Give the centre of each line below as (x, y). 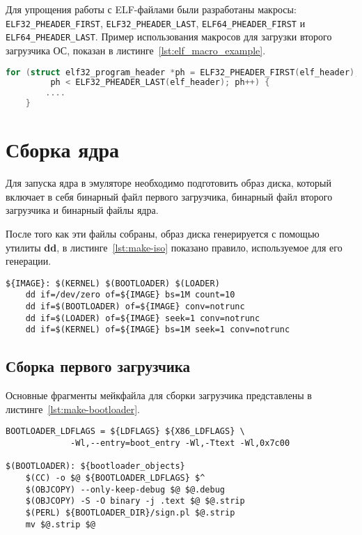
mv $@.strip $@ (60, 524)
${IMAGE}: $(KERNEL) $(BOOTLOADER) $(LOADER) (113, 283)
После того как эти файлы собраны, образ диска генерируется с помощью (163, 233)
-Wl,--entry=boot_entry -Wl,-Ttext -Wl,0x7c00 (180, 443)
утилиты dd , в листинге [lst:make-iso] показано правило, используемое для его (174, 247)
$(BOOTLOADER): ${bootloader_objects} (95, 466)
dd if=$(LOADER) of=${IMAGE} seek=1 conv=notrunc (143, 318)
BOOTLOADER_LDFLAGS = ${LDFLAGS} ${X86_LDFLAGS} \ (125, 432)
